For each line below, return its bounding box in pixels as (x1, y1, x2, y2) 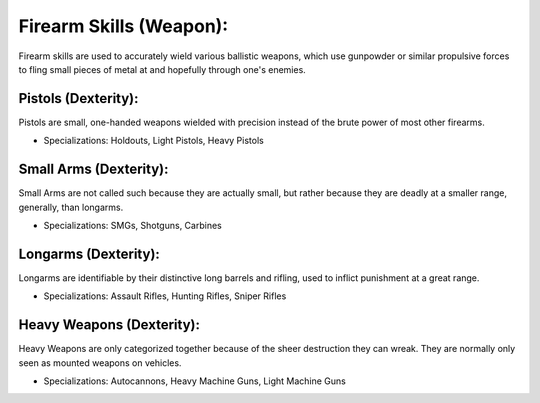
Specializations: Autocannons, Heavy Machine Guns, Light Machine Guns (43, 375, 347, 387)
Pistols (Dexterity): (18, 90, 139, 107)
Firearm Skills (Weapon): (18, 15, 229, 37)
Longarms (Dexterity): (18, 245, 160, 262)
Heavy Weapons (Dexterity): (18, 316, 200, 334)
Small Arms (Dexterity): (18, 161, 169, 178)
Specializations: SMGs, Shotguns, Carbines (43, 219, 222, 231)
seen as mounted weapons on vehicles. (18, 356, 182, 369)
